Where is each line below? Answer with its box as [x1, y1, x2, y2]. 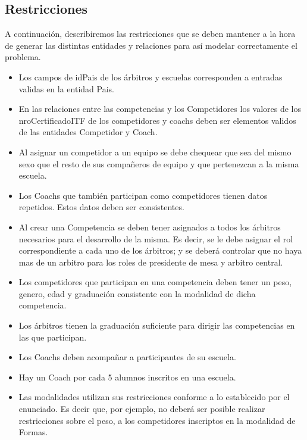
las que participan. [18, 330, 87, 343]
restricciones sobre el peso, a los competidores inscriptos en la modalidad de [18, 414, 296, 426]
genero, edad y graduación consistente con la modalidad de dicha [18, 287, 256, 299]
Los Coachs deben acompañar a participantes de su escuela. [18, 351, 236, 363]
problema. [5, 51, 41, 63]
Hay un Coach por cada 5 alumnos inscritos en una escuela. [18, 370, 236, 383]
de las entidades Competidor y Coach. [18, 126, 158, 138]
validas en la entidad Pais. [18, 82, 114, 95]
